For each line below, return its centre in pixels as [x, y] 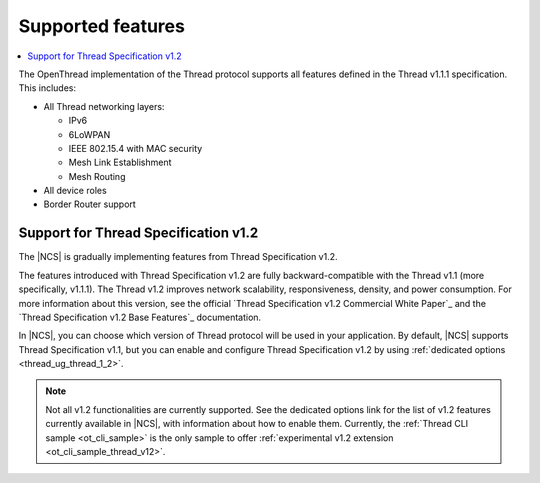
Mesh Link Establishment [120, 162]
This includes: [47, 88]
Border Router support [90, 204]
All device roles [75, 191]
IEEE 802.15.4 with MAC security [135, 148]
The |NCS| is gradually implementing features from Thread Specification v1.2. [178, 257]
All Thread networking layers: [104, 106]
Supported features [101, 26]
